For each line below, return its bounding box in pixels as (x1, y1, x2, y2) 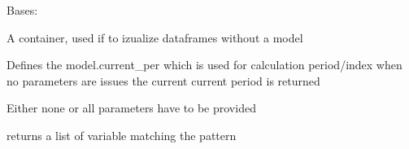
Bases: (7, 2, 38, 18)
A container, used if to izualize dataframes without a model (7, 28, 303, 46)
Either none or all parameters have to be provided (7, 99, 256, 116)
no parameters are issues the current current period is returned (7, 72, 320, 89)
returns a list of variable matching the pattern (7, 126, 237, 143)
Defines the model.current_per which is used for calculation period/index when (7, 56, 402, 73)
